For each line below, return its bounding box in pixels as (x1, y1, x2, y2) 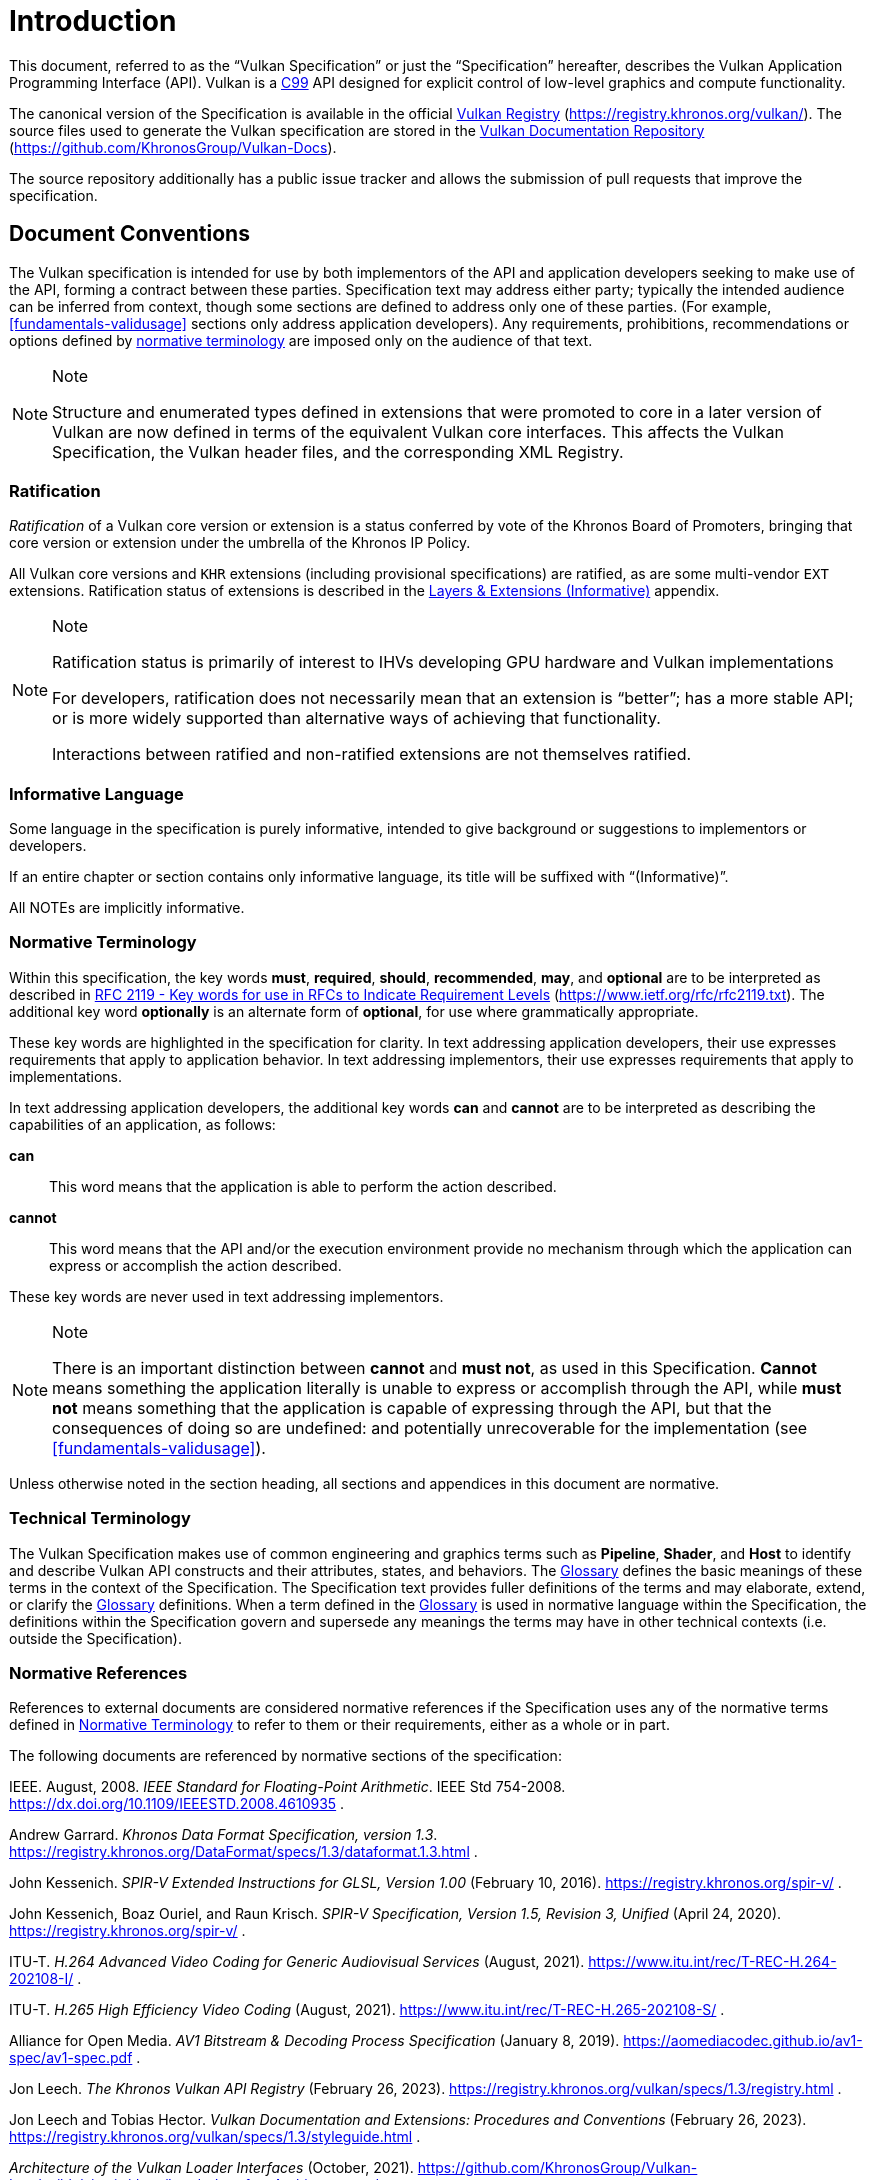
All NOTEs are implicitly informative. (9, 899, 245, 917)
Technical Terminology (9, 1508, 191, 1529)
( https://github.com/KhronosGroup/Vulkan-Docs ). (9, 138, 337, 156)
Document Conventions (9, 221, 250, 247)
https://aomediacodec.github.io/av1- (623, 2032, 863, 2050)
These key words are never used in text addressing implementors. (9, 1287, 444, 1305)
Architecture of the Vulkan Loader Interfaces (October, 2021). (9, 2159, 414, 2177)
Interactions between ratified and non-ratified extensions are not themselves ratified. (52, 744, 692, 765)
